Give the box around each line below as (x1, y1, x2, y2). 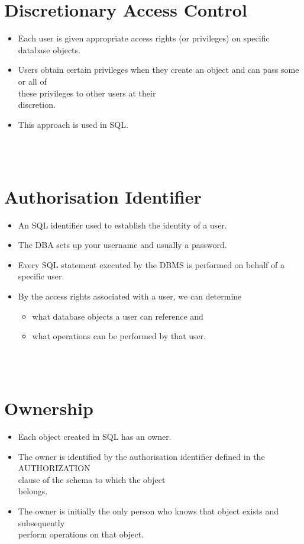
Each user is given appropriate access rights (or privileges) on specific (18, 32, 270, 44)
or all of (18, 75, 47, 87)
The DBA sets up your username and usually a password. (18, 239, 227, 251)
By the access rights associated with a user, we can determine (18, 289, 242, 302)
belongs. (18, 485, 48, 497)
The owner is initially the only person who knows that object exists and (18, 505, 279, 517)
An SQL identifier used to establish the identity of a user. (18, 218, 227, 231)
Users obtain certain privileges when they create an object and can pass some (18, 63, 299, 76)
